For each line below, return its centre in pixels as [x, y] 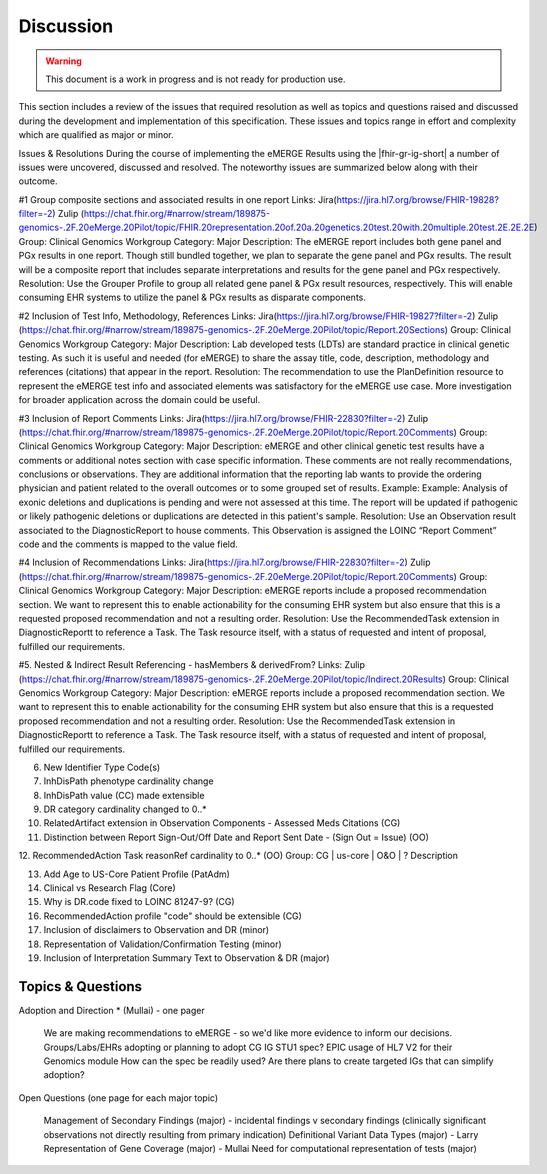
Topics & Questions [80, 986]
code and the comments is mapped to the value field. [128, 544]
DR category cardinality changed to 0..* [125, 809]
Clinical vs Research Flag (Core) [110, 888]
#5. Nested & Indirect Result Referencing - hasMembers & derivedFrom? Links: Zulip [191, 665]
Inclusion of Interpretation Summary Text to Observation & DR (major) [186, 957]
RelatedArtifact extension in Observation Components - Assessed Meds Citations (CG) [222, 823]
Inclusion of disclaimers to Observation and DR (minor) [156, 930]
